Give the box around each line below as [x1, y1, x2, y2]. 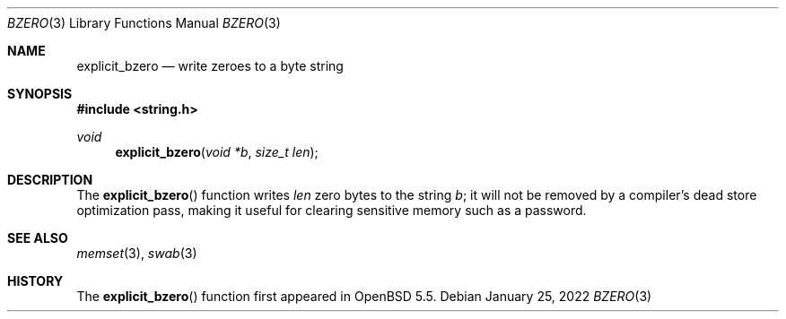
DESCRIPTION [7, 172, 93, 187]
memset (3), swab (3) [76, 246, 197, 261]
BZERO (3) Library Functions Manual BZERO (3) [7, 15, 281, 30]
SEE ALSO [7, 230, 68, 246]
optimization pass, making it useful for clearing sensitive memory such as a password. [76, 203, 587, 218]
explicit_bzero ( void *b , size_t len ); [115, 144, 319, 159]
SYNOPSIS [7, 86, 73, 101]
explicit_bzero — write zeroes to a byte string [76, 58, 344, 73]
